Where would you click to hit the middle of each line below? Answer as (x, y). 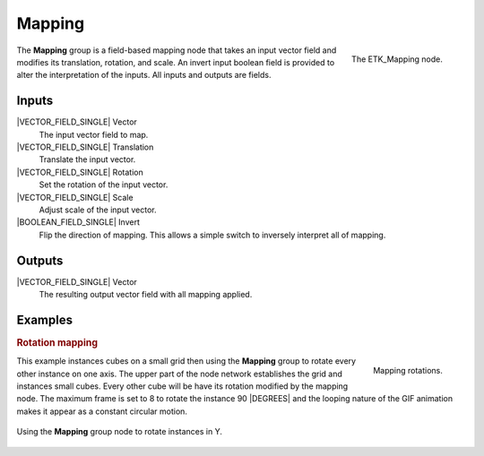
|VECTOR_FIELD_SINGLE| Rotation (80, 172)
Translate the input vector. (87, 159)
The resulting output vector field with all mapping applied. (146, 295)
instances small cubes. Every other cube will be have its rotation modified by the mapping (182, 386)
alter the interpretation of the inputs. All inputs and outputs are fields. (144, 75)
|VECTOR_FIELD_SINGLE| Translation (85, 147)
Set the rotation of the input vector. (104, 185)
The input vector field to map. (94, 134)
